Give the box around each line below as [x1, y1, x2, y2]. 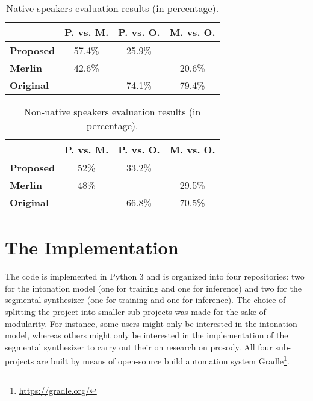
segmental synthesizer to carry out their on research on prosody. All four [5, 340, 273, 353]
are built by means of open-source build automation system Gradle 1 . [37, 353, 290, 367]
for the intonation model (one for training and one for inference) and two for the [5, 281, 302, 294]
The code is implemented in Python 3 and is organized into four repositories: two [5, 270, 305, 283]
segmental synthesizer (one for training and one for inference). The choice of [5, 293, 286, 306]
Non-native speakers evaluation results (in [24, 105, 201, 118]
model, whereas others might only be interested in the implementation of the [5, 329, 288, 341]
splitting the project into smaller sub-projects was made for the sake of [5, 305, 266, 317]
